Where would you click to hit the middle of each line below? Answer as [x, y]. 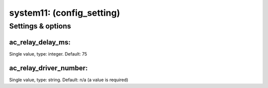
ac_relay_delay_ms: [40, 42]
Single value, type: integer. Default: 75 [48, 54]
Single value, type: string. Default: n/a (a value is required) [69, 80]
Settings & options [40, 26]
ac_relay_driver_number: [48, 68]
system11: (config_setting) [65, 13]
